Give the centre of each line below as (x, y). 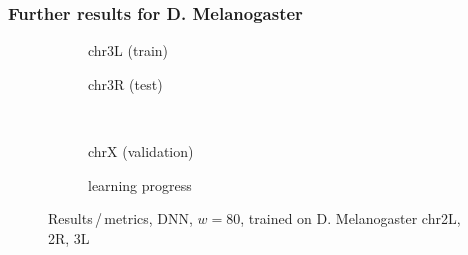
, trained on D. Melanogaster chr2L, (350, 218)
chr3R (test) (125, 83)
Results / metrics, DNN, (120, 218)
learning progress (140, 184)
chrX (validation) (141, 151)
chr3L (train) (128, 50)
